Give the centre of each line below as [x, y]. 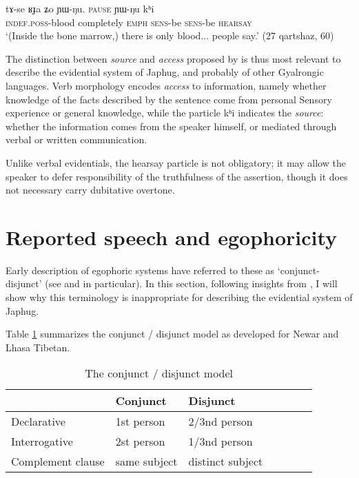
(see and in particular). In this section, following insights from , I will [191, 283]
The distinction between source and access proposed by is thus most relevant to [173, 58]
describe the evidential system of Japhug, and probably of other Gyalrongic [165, 72]
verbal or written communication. [76, 139]
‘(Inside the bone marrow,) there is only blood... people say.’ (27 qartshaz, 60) [170, 35]
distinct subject [226, 461]
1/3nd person [220, 441]
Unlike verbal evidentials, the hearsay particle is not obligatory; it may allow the [176, 162]
